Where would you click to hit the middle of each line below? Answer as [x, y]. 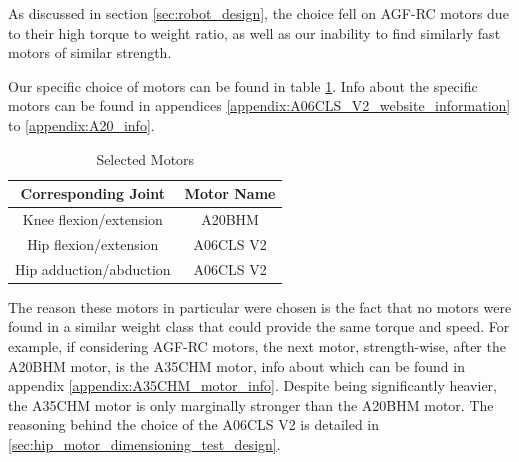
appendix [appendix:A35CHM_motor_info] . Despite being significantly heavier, [252, 385]
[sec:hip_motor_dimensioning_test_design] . [144, 443]
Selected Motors [145, 158]
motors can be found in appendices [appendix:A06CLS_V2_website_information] [259, 105]
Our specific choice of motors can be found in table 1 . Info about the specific [243, 85]
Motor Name [230, 193]
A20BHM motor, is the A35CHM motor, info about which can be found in [236, 365]
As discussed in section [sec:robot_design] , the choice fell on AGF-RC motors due [258, 13]
